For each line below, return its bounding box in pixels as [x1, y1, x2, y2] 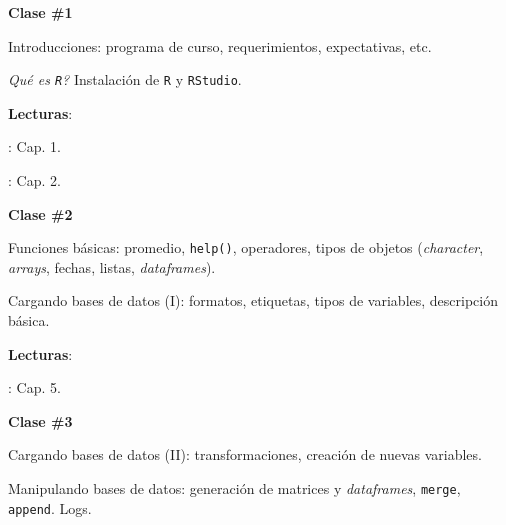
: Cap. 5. [8, 377, 61, 398]
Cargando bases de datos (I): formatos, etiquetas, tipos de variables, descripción [8, 290, 498, 311]
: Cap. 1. [8, 136, 61, 157]
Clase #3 [8, 410, 73, 431]
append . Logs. [8, 497, 92, 518]
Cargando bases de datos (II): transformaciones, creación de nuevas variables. [8, 444, 482, 465]
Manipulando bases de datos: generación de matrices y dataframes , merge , [8, 478, 461, 499]
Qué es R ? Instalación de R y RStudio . [8, 69, 242, 90]
